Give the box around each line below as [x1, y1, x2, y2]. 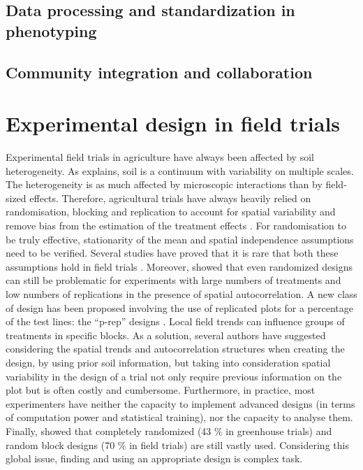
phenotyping [6, 20, 97, 41]
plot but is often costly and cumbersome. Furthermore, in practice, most [6, 383, 316, 397]
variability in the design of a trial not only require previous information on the [6, 369, 342, 383]
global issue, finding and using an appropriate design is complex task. [6, 451, 303, 466]
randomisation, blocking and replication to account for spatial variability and [6, 204, 336, 219]
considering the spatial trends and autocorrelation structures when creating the [6, 341, 345, 356]
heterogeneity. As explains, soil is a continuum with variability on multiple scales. [6, 163, 354, 178]
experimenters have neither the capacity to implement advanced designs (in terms [6, 396, 355, 411]
